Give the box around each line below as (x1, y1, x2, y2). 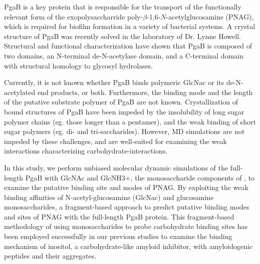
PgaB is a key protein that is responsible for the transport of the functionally (4, 1, 241, 11)
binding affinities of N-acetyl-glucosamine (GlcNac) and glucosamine (4, 191, 214, 202)
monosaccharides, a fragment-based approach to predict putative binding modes (4, 201, 249, 212)
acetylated (4, 86, 36, 97)
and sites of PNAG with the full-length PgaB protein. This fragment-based (4, 211, 234, 221)
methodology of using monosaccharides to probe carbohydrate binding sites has (4, 221, 247, 231)
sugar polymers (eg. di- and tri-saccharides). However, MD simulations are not (4, 126, 245, 136)
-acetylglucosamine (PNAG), (166, 11, 254, 21)
